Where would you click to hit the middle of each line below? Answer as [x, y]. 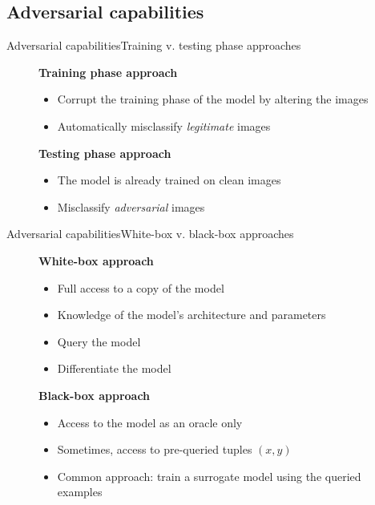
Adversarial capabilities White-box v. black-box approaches [150, 234]
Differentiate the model [114, 368]
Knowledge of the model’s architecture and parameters [192, 315]
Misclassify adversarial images [131, 206]
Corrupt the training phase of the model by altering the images [213, 99]
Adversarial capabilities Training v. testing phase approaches [154, 45]
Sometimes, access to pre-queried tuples [155, 449]
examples [80, 492]
